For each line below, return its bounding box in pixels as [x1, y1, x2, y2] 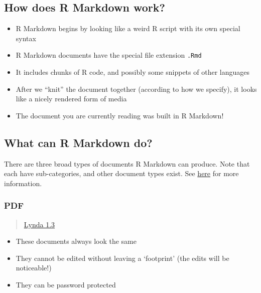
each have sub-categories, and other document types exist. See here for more [4, 168, 239, 179]
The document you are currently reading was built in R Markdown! [16, 110, 224, 120]
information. [4, 178, 42, 188]
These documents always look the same [16, 236, 137, 246]
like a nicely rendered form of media [16, 93, 127, 104]
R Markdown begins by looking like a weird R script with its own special [16, 23, 240, 34]
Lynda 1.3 [24, 219, 55, 229]
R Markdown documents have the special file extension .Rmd [16, 50, 202, 60]
